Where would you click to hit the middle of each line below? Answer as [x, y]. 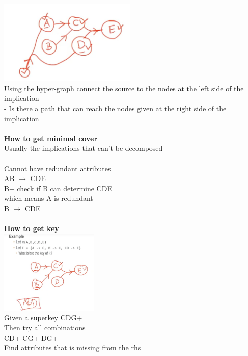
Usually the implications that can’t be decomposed [84, 148]
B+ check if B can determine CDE [58, 188]
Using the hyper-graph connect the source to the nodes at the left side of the [124, 88]
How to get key [32, 228]
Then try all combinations [45, 328]
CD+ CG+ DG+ [31, 337]
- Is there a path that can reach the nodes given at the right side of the [115, 108]
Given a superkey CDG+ [43, 317]
